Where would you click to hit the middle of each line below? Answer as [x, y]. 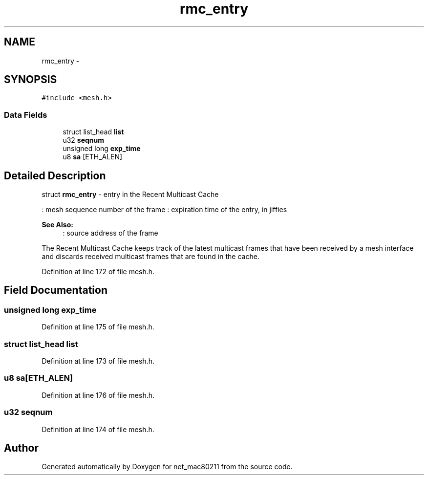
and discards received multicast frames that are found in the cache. [150, 257]
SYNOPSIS [31, 80]
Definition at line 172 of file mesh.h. [98, 272]
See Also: [57, 225]
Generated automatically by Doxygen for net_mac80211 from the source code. [167, 467]
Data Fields [26, 115]
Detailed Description [55, 175]
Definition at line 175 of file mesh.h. [98, 327]
